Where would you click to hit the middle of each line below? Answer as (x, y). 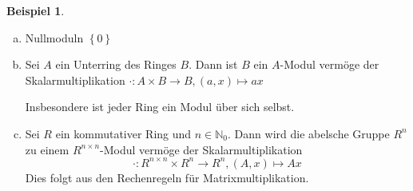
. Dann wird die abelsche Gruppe (309, 133)
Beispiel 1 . (36, 10)
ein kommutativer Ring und (123, 133)
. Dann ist (213, 64)
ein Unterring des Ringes (116, 64)
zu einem (47, 149)
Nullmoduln (54, 37)
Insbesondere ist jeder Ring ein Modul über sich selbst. (160, 107)
